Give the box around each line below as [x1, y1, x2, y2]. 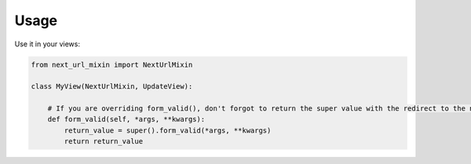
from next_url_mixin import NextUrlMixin [31, 60, 193, 69]
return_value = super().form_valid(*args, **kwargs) [64, 126, 272, 135]
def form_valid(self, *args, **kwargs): [47, 115, 206, 124]
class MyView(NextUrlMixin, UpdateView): [31, 82, 193, 91]
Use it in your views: [14, 39, 80, 49]
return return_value [64, 137, 144, 146]
